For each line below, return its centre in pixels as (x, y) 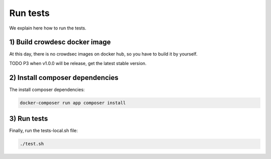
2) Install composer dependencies (64, 77)
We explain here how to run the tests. (48, 28)
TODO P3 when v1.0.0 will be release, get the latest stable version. (78, 63)
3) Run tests (29, 119)
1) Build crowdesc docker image (60, 42)
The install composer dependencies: (47, 89)
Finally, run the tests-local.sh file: (43, 130)
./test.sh (32, 144)
